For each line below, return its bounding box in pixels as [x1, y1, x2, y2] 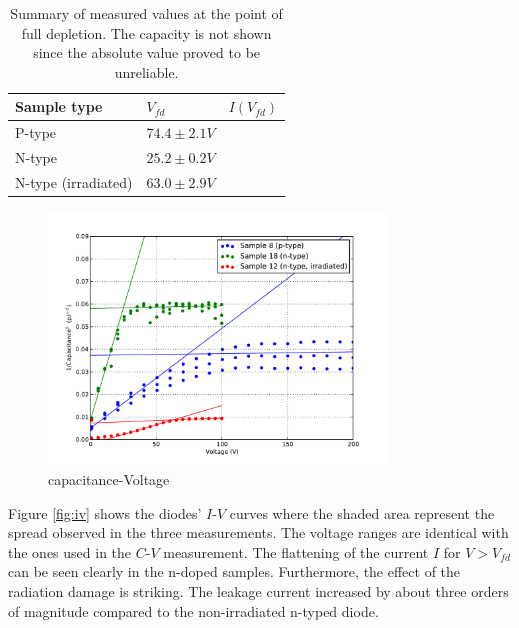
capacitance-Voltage [48, 468, 170, 489]
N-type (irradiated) [15, 171, 133, 192]
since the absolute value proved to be [33, 42, 261, 63]
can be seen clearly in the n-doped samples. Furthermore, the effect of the [8, 561, 461, 582]
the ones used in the [8, 541, 132, 562]
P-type [15, 122, 57, 143]
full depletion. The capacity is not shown [21, 22, 272, 43]
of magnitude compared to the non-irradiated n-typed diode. [8, 600, 379, 621]
